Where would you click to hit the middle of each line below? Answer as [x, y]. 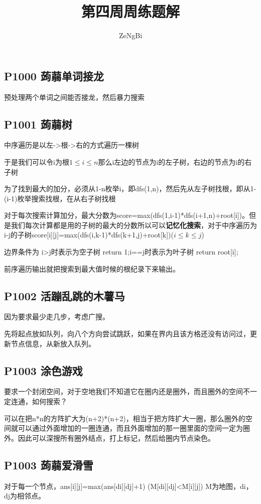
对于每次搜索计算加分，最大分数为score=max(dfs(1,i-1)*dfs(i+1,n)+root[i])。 [127, 215]
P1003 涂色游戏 [43, 370]
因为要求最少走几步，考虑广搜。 [57, 317]
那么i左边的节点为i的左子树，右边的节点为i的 [171, 161]
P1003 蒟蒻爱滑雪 [49, 465]
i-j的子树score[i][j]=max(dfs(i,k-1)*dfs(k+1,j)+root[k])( [89, 235]
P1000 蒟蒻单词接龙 [54, 76]
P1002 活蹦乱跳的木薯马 [64, 295]
